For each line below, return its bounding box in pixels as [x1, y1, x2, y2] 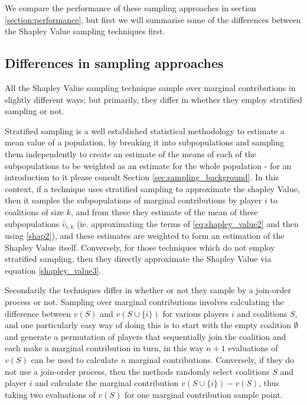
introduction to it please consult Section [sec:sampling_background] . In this [5, 171, 279, 183]
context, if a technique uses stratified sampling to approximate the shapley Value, [5, 182, 300, 195]
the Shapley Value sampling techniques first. [5, 25, 165, 37]
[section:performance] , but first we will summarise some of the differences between [5, 13, 301, 25]
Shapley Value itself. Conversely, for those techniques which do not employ [5, 241, 275, 253]
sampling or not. [5, 105, 64, 117]
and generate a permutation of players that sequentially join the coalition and [5, 330, 286, 342]
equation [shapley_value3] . [5, 264, 102, 276]
